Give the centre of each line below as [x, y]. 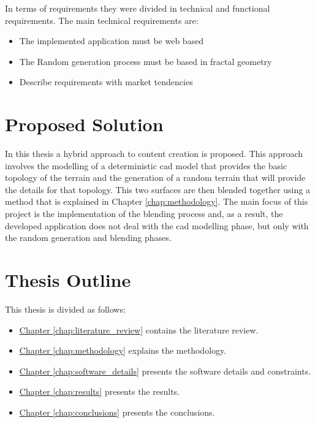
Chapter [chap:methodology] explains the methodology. [123, 350]
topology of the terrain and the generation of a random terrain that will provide [155, 177]
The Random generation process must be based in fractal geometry [146, 61]
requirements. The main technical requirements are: [102, 20]
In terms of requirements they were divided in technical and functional [138, 8]
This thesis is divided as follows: [65, 309]
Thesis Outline [68, 280]
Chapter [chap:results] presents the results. [99, 391]
